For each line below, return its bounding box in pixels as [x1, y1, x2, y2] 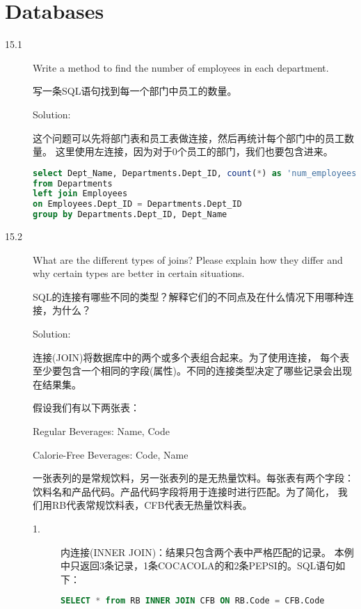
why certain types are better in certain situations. [33, 266, 245, 280]
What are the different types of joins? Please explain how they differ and [33, 252, 343, 267]
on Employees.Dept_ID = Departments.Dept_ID [33, 199, 242, 209]
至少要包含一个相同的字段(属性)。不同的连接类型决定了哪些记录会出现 [33, 363, 352, 378]
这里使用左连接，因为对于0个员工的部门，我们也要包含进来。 [55, 144, 333, 159]
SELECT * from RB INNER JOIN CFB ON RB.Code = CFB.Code [61, 596, 325, 606]
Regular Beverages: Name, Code [33, 424, 170, 438]
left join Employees [33, 189, 128, 199]
